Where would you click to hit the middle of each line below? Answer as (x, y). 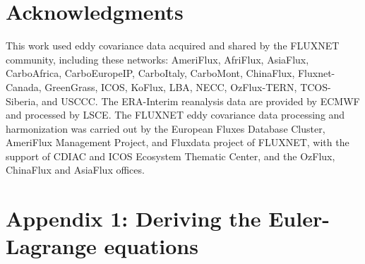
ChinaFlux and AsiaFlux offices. (75, 170)
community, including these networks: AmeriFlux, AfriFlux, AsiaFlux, (157, 59)
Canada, (24, 86)
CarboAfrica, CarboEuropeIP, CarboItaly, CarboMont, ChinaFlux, (150, 73)
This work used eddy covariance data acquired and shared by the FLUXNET (173, 46)
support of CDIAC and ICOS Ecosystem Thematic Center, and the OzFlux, (170, 156)
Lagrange (51, 246)
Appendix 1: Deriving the (133, 218)
